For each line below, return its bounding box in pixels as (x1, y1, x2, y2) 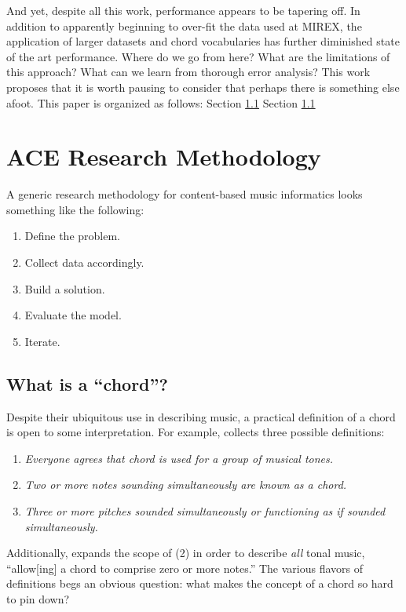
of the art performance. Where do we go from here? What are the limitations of (6, 48, 390, 64)
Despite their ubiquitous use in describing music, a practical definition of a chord (6, 408, 396, 424)
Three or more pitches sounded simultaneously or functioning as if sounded (24, 503, 386, 519)
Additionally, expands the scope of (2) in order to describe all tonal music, (6, 545, 365, 561)
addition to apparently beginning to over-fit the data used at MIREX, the (6, 17, 362, 34)
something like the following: (6, 201, 144, 217)
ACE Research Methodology (6, 140, 321, 173)
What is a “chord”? (6, 371, 168, 395)
